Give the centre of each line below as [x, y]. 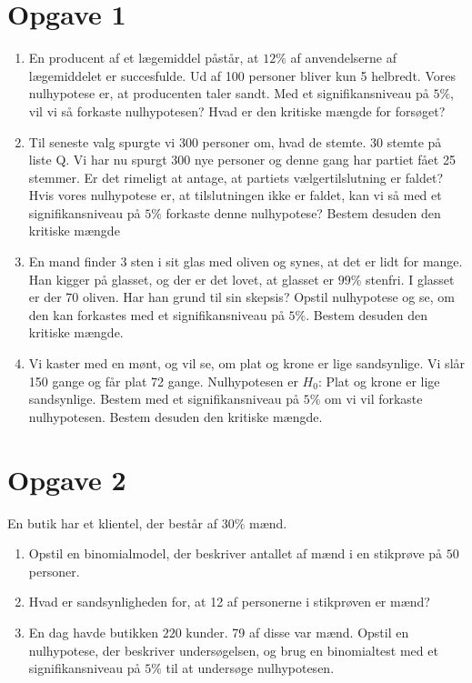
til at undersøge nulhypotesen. [250, 668]
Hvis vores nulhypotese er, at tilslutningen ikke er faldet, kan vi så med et [235, 195]
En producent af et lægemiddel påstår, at [144, 58]
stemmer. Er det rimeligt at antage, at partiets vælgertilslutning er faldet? [236, 177]
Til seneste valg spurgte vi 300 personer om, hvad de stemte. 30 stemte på [235, 141]
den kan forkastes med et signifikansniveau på [156, 314]
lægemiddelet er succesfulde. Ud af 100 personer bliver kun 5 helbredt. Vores [242, 75]
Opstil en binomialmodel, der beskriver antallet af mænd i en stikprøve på [236, 553]
